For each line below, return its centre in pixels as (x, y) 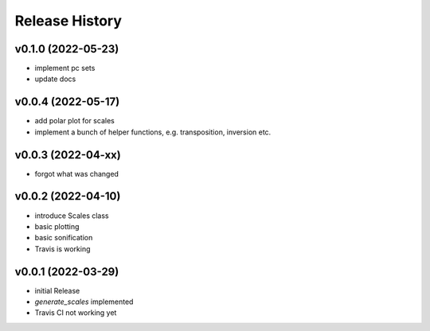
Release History (68, 21)
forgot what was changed (77, 173)
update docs (55, 79)
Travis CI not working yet (76, 313)
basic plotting (57, 226)
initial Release (57, 290)
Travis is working (63, 249)
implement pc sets (65, 68)
